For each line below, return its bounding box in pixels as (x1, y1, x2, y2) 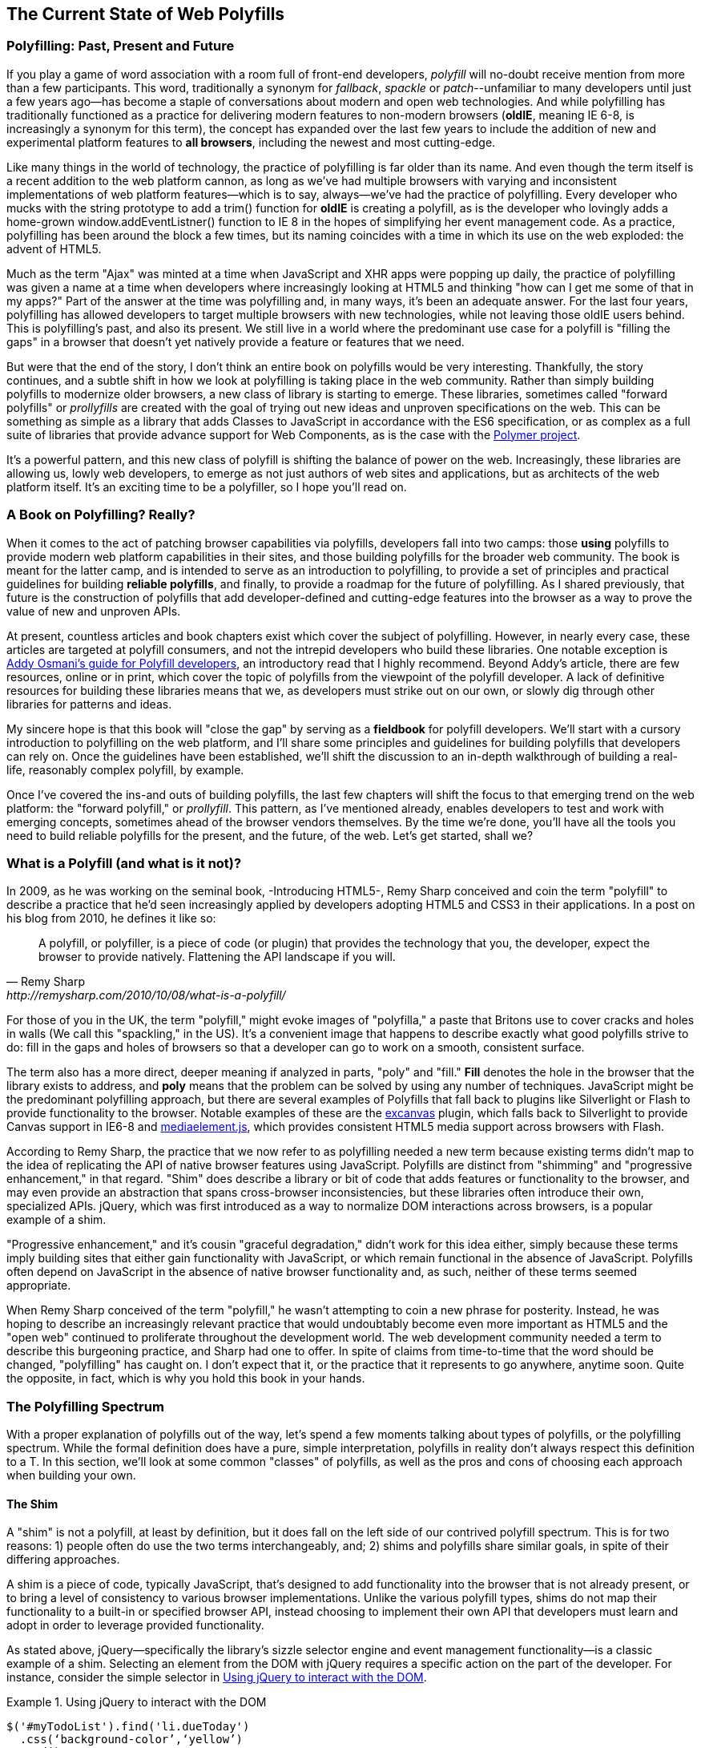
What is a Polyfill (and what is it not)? (6, 854, 242, 871)
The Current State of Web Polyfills (6, 4, 285, 24)
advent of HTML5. (6, 241, 102, 256)
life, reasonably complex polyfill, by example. (6, 762, 244, 777)
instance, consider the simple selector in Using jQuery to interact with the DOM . (6, 1670, 427, 1685)
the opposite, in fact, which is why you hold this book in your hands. (6, 1371, 365, 1386)
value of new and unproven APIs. (6, 604, 181, 618)
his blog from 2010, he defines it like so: (6, 911, 216, 926)
